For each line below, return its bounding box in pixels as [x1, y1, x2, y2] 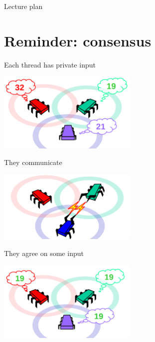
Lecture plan [4, 1, 43, 11]
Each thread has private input [4, 59, 96, 69]
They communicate [4, 157, 62, 167]
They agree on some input [4, 248, 84, 258]
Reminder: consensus [4, 30, 152, 50]
